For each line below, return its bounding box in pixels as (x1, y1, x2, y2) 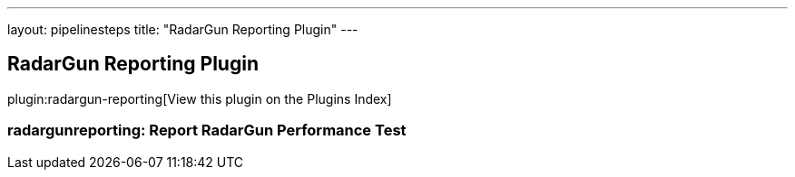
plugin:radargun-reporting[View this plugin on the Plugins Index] (7, 90, 392, 107)
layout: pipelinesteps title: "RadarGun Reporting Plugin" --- (7, 22, 358, 37)
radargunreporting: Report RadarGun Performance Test (7, 121, 407, 140)
